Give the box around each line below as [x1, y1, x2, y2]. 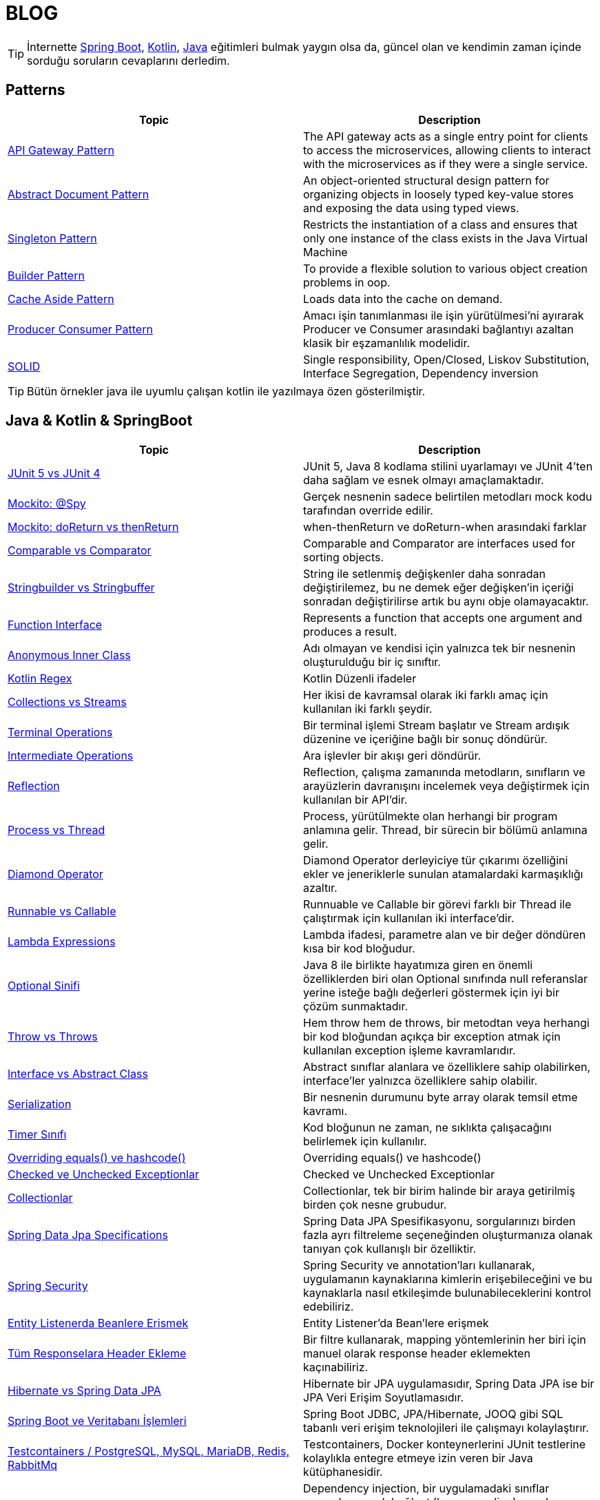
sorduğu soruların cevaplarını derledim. [27, 53, 230, 67]
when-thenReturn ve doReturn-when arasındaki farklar [303, 520, 587, 534]
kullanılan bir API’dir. [303, 793, 408, 807]
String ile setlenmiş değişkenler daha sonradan [303, 567, 546, 581]
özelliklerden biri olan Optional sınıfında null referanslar [303, 972, 588, 986]
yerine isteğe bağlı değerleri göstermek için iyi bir [303, 986, 559, 1000]
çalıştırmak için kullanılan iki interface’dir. [303, 911, 515, 926]
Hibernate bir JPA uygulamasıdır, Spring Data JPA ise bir [303, 1377, 594, 1391]
